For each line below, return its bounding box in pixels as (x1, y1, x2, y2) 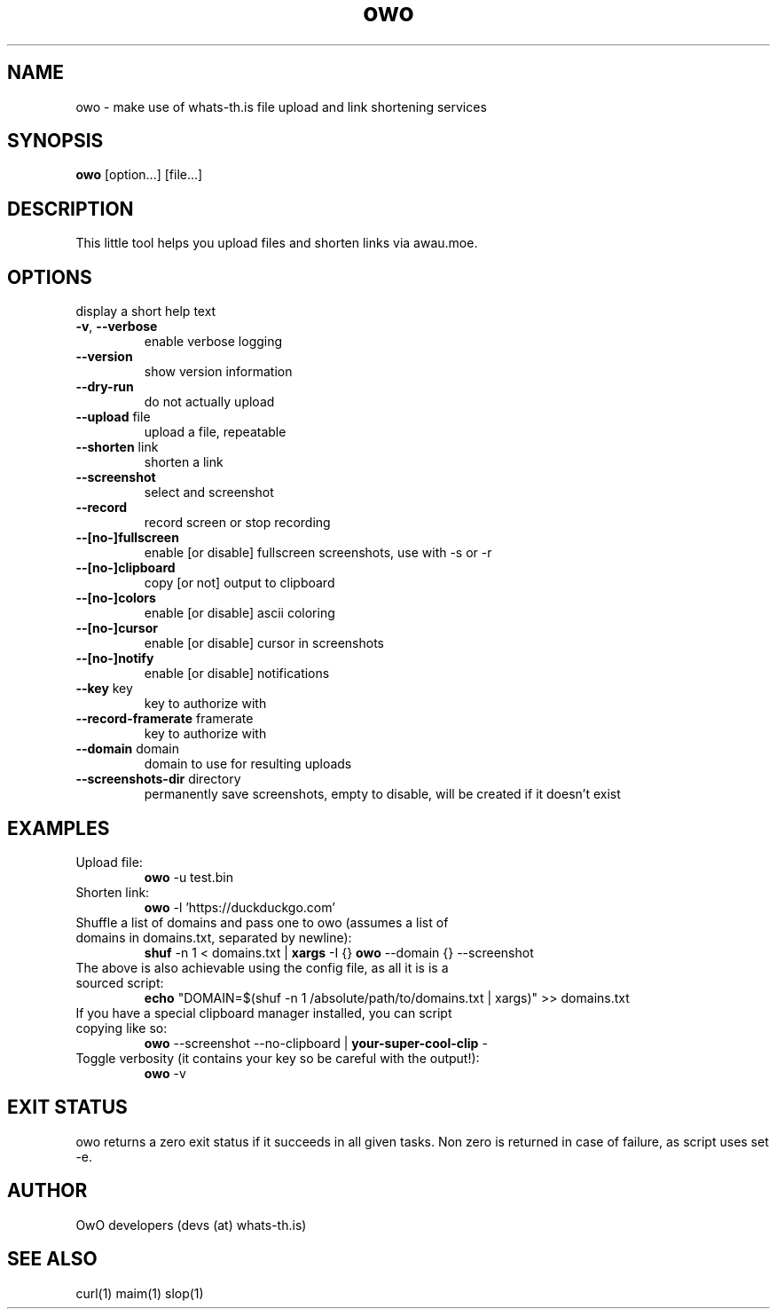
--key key (75, 681, 133, 697)
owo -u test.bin (144, 869, 233, 885)
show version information (144, 364, 293, 380)
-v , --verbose (75, 319, 158, 335)
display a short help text (75, 303, 216, 319)
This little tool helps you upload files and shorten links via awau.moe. (75, 235, 478, 251)
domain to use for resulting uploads (144, 756, 352, 772)
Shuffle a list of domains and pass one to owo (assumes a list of (75, 914, 449, 930)
